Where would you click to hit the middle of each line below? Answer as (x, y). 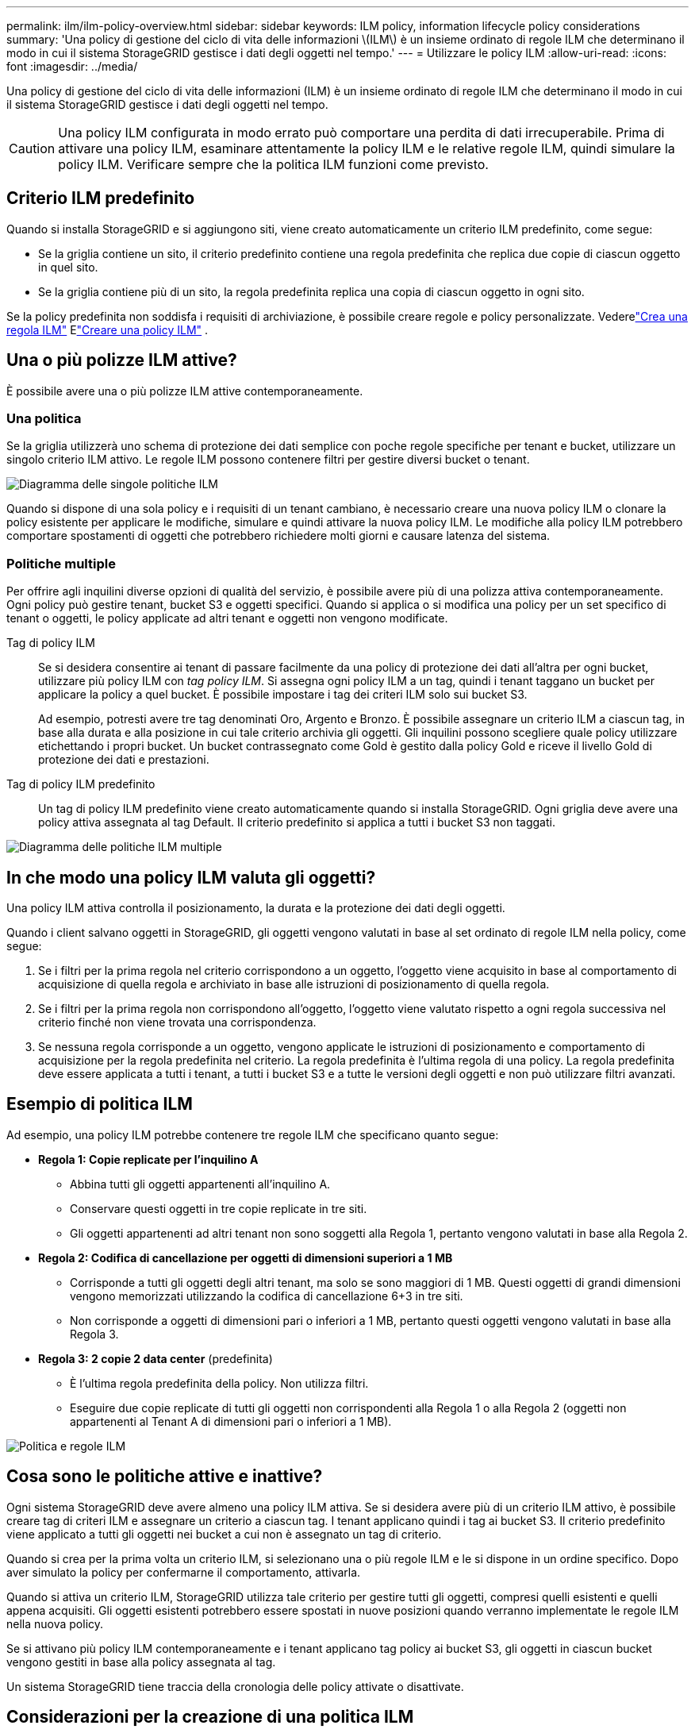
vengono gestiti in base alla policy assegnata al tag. (141, 1662)
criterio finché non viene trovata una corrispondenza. (177, 1022)
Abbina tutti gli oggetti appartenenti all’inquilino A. (200, 1184)
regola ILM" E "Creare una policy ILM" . (108, 329)
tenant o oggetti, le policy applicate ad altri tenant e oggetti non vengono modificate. (227, 618)
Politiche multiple (61, 563)
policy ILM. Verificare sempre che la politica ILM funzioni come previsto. (273, 164)
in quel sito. (68, 267)
